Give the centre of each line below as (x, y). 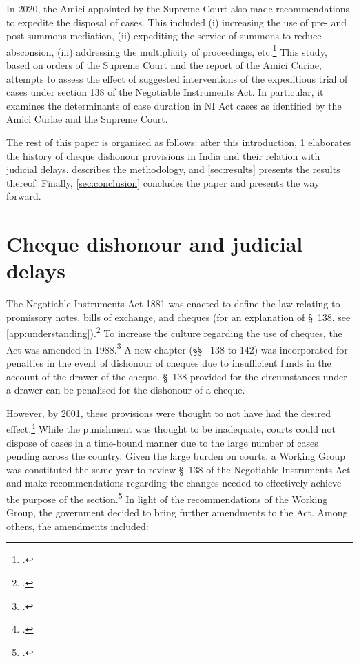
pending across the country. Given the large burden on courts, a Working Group (176, 456)
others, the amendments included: (78, 526)
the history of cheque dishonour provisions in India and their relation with (163, 155)
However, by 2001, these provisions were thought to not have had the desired (168, 412)
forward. (24, 196)
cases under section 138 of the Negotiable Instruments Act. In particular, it (165, 92)
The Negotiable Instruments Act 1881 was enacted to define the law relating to (173, 304)
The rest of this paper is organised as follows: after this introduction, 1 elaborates (179, 142)
